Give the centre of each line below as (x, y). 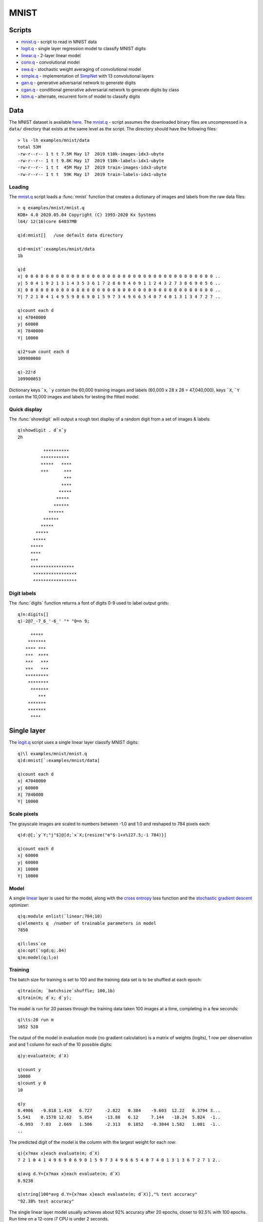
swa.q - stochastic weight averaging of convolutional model (81, 69)
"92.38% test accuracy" (46, 1201)
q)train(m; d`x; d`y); (45, 998)
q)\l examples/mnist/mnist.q (52, 753)
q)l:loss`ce (32, 944)
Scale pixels (24, 814)
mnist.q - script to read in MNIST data (59, 42)
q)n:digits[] (33, 614)
